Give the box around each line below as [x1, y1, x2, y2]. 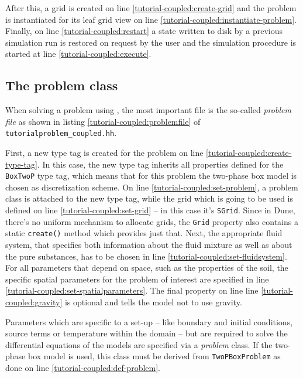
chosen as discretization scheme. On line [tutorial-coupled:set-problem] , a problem [5, 181, 298, 193]
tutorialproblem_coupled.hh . [5, 127, 117, 139]
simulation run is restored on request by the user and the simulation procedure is [5, 36, 297, 48]
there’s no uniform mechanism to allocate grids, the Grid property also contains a [5, 215, 298, 227]
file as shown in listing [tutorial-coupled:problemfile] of [5, 115, 201, 127]
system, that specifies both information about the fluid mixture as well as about [5, 239, 292, 251]
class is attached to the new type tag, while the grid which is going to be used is [5, 192, 294, 205]
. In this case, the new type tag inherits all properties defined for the [37, 158, 284, 170]
